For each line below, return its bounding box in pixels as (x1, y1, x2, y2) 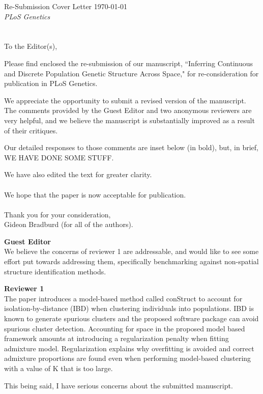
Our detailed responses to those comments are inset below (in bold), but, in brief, (4, 142, 258, 153)
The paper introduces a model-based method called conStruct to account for (4, 293, 243, 303)
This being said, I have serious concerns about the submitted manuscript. (4, 380, 233, 390)
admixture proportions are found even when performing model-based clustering (4, 353, 251, 363)
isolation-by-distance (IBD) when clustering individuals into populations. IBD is (4, 303, 254, 314)
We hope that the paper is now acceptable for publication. (4, 189, 186, 200)
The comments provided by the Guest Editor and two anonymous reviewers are (4, 105, 252, 116)
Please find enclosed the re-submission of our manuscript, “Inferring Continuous (4, 58, 253, 68)
